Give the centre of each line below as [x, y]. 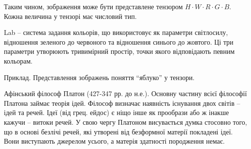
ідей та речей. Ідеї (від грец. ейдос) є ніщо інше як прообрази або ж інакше [117, 112]
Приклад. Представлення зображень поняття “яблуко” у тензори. [99, 77]
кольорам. [18, 60]
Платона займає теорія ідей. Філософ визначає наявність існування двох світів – [122, 103]
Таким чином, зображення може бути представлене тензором [93, 6]
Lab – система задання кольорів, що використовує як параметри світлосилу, [116, 32]
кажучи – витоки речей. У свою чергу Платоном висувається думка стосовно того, [125, 122]
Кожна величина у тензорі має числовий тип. [70, 16]
